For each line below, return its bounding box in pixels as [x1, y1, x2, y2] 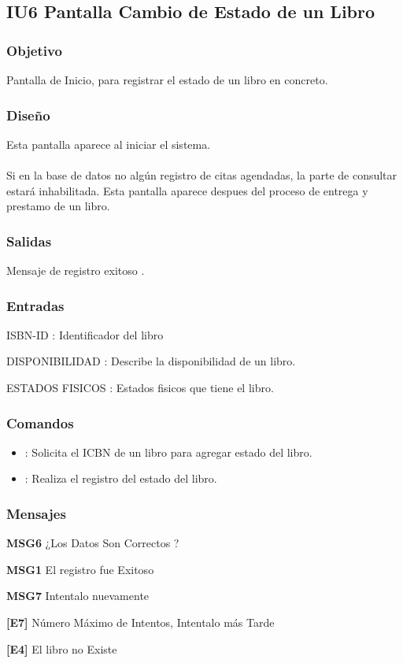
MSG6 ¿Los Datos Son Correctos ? [6, 535, 179, 551]
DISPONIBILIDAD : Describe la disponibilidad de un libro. [6, 353, 296, 369]
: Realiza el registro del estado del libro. [24, 470, 217, 487]
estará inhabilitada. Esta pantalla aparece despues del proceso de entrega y [6, 182, 368, 198]
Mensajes [6, 503, 66, 523]
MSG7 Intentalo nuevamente [6, 587, 150, 604]
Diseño [6, 105, 50, 124]
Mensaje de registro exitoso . [6, 262, 145, 278]
